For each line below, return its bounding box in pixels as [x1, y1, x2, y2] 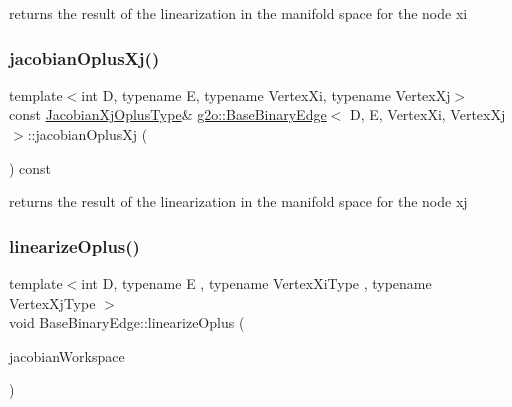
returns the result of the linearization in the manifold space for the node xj [9, 191, 468, 212]
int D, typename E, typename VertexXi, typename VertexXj [81, 84, 451, 105]
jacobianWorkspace [9, 345, 125, 366]
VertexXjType [9, 292, 96, 313]
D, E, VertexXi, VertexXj [349, 104, 506, 125]
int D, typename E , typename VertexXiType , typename [81, 273, 432, 293]
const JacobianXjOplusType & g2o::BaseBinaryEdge [9, 104, 327, 125]
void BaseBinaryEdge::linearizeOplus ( [9, 312, 245, 333]
